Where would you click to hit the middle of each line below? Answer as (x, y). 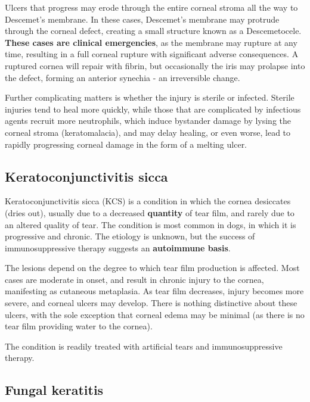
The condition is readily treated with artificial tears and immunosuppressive (144, 346)
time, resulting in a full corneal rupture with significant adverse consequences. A (152, 54)
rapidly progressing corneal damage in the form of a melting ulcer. (126, 144)
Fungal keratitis (54, 390)
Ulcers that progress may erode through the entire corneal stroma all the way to (151, 7)
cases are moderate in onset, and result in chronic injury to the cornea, (134, 279)
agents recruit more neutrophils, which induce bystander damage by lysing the (148, 121)
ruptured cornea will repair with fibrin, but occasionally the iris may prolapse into (155, 65)
